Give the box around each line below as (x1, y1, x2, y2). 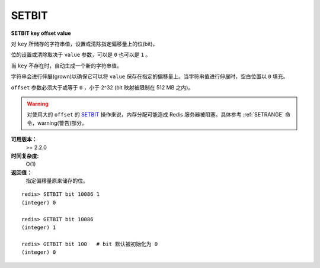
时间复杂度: (11, 152, 39, 159)
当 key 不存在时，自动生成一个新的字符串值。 (11, 62, 123, 69)
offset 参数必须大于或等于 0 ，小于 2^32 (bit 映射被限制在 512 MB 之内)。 (11, 83, 194, 91)
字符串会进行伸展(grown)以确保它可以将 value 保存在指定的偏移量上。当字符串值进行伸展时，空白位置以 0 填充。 (11, 73, 289, 80)
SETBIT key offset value (11, 30, 71, 37)
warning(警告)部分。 (37, 119, 87, 127)
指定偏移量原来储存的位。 (25, 177, 88, 185)
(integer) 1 (21, 224, 56, 231)
